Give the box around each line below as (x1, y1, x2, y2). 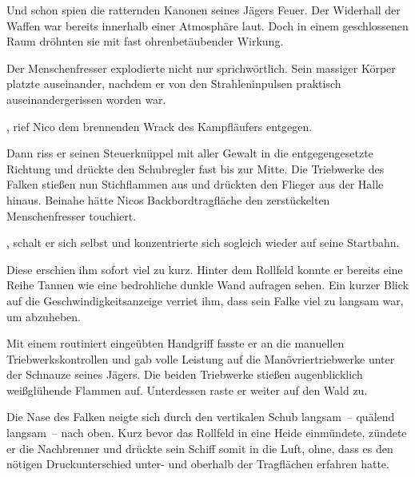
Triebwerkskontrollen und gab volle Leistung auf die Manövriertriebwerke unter (6, 350, 395, 367)
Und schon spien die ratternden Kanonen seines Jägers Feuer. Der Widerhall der (6, 2, 401, 18)
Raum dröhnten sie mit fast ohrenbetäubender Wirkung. (6, 33, 284, 50)
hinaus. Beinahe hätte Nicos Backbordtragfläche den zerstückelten (6, 191, 330, 208)
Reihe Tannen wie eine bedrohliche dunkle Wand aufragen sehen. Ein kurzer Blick (6, 276, 409, 293)
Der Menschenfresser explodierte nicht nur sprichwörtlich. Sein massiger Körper (6, 59, 396, 76)
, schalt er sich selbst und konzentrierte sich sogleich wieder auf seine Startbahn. (6, 234, 400, 251)
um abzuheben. (6, 308, 81, 324)
